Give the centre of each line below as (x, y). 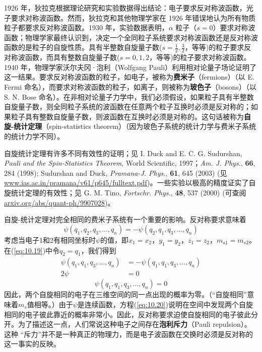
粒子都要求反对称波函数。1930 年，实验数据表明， (86, 27)
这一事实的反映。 (32, 344)
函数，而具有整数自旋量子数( (72, 57)
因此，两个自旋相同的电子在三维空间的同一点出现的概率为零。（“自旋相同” (126, 294)
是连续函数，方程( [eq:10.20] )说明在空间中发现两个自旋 (165, 304)
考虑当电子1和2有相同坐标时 (50, 239)
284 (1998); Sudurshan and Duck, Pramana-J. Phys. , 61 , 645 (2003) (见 (116, 172)
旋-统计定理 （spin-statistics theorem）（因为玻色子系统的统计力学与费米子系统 (130, 126)
